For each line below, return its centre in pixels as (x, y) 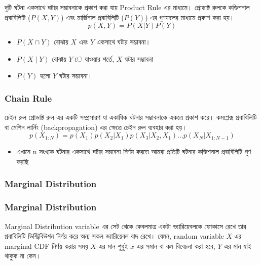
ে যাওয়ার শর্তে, (98, 58)
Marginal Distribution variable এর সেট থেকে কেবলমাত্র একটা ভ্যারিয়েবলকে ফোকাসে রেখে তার (125, 226)
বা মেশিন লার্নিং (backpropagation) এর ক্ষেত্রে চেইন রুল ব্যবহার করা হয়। (96, 127)
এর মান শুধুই (113, 246)
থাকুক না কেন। (23, 256)
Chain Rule (28, 98)
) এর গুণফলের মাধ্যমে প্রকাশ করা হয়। (190, 17)
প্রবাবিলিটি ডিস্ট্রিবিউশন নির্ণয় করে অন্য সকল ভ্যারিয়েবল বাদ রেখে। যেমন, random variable (114, 236)
